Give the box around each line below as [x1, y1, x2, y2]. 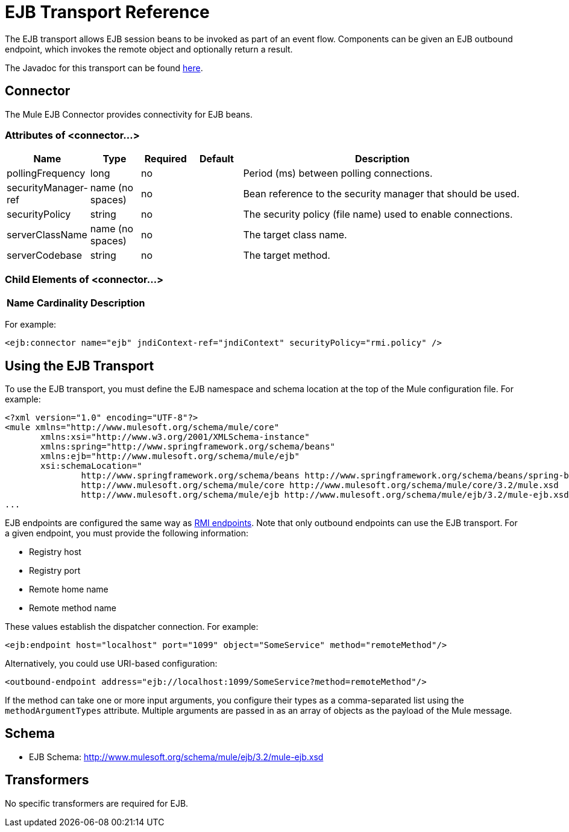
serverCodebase [7, 249, 83, 262]
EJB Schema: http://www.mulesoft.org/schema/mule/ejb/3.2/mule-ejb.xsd [29, 751, 324, 762]
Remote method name [29, 602, 116, 613]
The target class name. [243, 229, 347, 241]
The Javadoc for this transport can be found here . [5, 62, 203, 73]
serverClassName [7, 229, 87, 241]
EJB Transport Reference [5, 2, 210, 22]
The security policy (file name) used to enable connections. [243, 208, 513, 221]
